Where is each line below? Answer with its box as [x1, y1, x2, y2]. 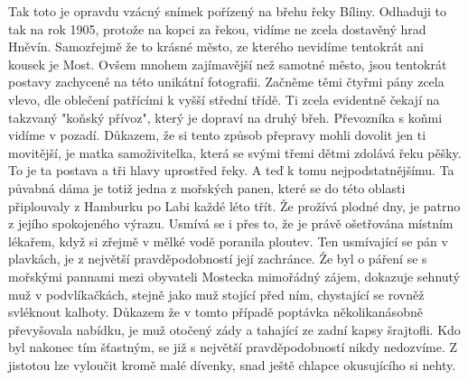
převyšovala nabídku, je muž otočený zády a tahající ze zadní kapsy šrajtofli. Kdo [8, 320, 461, 338]
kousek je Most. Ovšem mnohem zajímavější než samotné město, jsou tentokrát [8, 54, 447, 73]
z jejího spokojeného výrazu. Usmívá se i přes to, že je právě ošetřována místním [8, 214, 454, 233]
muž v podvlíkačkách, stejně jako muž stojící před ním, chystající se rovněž [8, 284, 425, 303]
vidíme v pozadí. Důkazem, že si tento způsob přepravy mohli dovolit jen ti [8, 125, 426, 144]
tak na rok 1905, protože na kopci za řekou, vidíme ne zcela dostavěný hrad [8, 19, 426, 38]
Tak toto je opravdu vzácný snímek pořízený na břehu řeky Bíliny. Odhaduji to [8, 2, 447, 20]
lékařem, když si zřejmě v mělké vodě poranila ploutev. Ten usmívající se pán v [8, 231, 448, 250]
